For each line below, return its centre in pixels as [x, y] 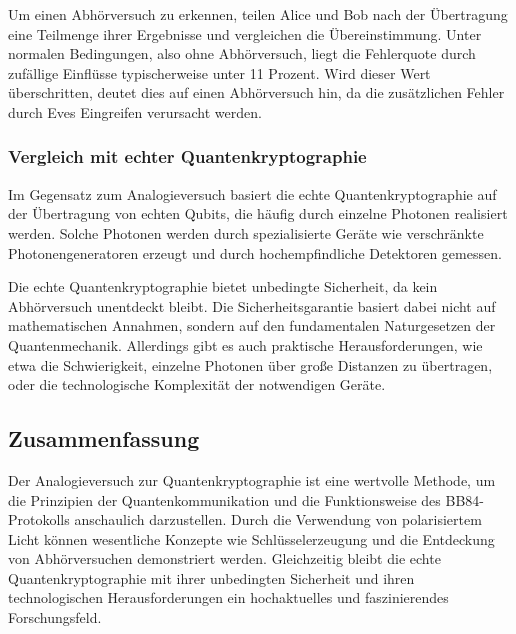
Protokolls [39, 519]
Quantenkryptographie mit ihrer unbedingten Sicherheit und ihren [211, 577]
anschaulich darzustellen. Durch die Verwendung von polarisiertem [278, 519]
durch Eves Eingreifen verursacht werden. [135, 111]
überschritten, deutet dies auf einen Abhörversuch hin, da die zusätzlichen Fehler [256, 92]
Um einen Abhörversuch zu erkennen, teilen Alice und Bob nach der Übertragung [258, 14]
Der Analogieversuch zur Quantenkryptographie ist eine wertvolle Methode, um [252, 479]
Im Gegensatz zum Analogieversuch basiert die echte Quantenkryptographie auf [252, 193]
